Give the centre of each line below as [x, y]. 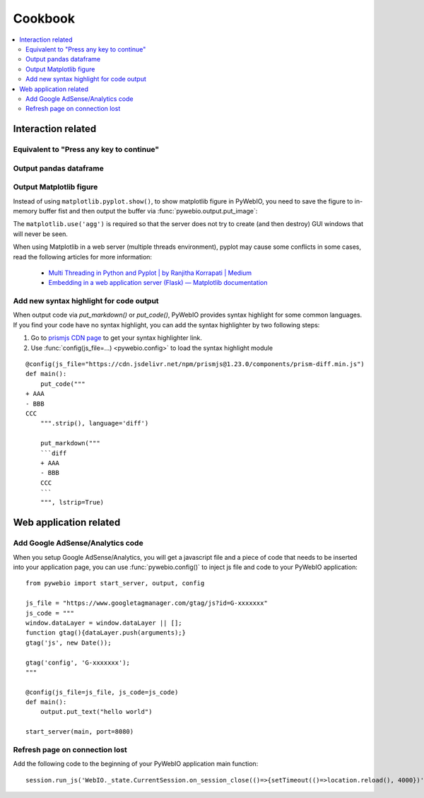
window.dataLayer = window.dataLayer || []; [104, 623]
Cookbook [44, 18]
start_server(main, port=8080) [80, 732]
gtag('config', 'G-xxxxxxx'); [78, 662]
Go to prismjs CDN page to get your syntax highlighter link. [117, 338]
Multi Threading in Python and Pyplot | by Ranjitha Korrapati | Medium [150, 273]
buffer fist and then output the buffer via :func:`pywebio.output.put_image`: [148, 211]
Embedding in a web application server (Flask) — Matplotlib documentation [158, 283]
